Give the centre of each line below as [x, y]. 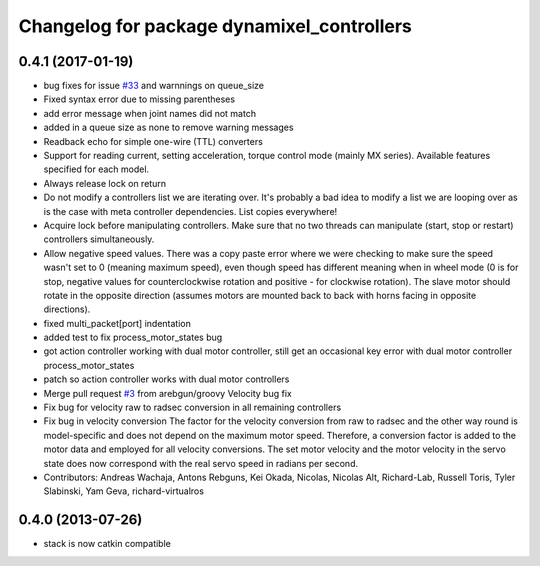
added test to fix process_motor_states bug [133, 337]
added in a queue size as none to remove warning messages [168, 127]
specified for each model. [96, 169]
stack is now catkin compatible [107, 544]
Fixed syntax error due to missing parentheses [139, 99]
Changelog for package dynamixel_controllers [215, 26]
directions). [67, 309]
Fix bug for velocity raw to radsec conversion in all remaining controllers [192, 407]
